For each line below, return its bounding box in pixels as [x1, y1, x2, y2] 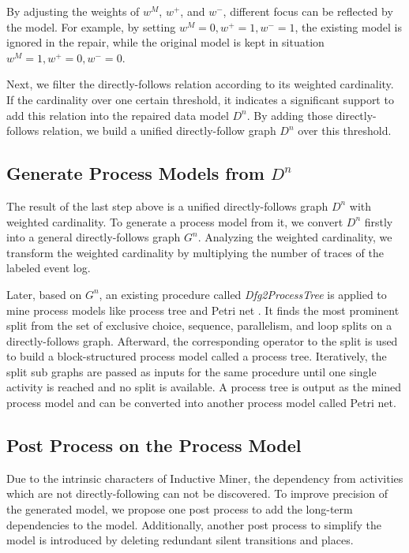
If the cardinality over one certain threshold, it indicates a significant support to [6, 91, 394, 107]
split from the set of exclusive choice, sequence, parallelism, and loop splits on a [6, 317, 392, 334]
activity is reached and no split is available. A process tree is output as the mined [6, 379, 401, 395]
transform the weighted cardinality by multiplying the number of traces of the [6, 244, 384, 260]
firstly [364, 213, 393, 230]
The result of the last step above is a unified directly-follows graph [6, 197, 328, 214]
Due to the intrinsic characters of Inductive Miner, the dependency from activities [6, 469, 403, 486]
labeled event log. [6, 260, 91, 276]
